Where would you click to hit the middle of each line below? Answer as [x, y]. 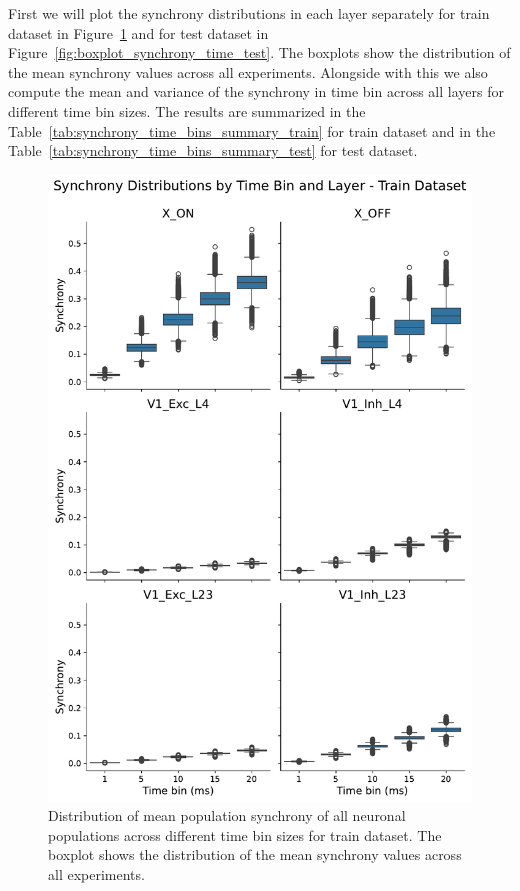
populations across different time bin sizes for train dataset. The [245, 834]
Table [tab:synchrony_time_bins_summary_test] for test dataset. [213, 150]
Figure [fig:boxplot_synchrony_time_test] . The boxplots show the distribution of [259, 52]
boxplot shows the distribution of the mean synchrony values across [255, 854]
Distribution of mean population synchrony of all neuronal [227, 815]
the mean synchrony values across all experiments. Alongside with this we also [248, 71]
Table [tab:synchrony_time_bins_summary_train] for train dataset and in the [252, 130]
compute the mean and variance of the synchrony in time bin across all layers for [256, 91]
